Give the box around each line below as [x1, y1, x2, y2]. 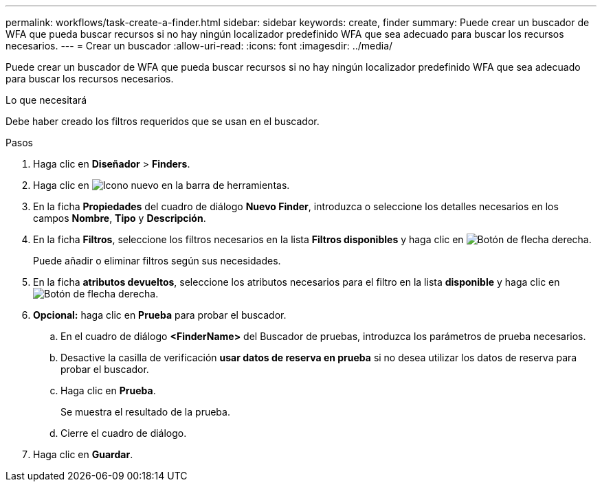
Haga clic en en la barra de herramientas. [33, 179, 290, 191]
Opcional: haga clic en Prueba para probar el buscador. [33, 309, 287, 321]
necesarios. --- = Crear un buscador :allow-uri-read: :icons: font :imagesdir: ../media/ [5, 40, 393, 52]
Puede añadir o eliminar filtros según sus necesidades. [33, 255, 281, 267]
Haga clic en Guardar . [33, 449, 133, 460]
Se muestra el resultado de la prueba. [60, 406, 230, 418]
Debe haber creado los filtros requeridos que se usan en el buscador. [5, 115, 320, 127]
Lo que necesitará [5, 94, 87, 106]
